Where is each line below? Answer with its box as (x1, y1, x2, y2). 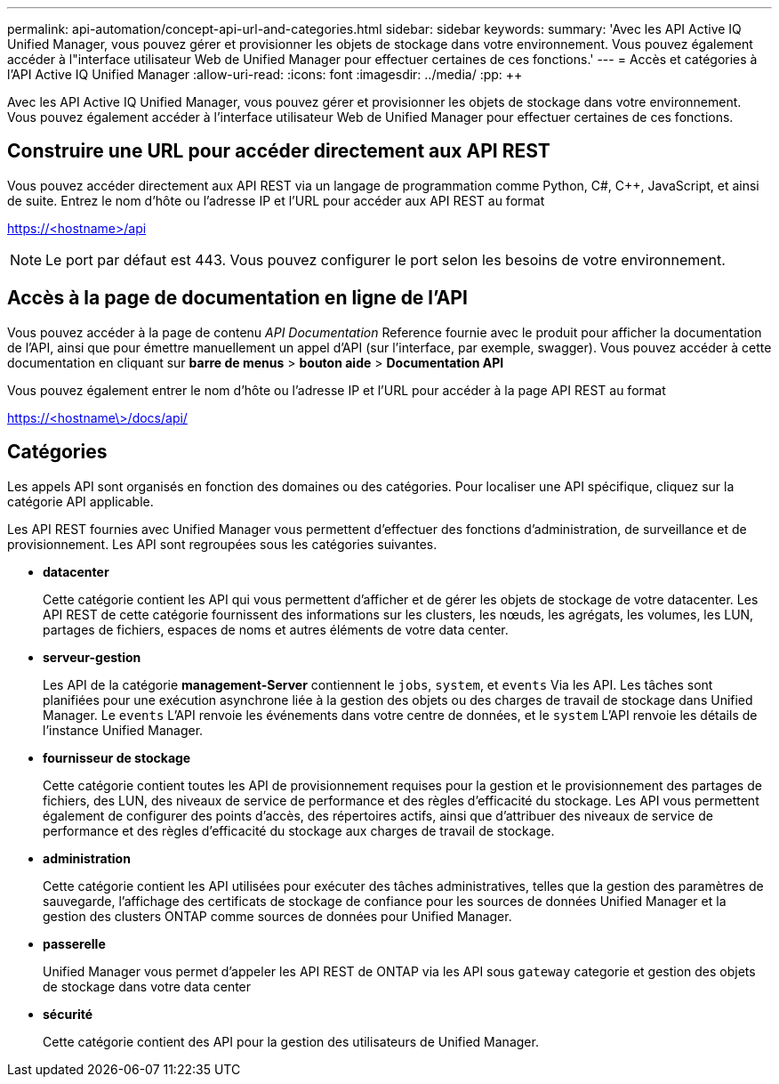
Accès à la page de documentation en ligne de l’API (7, 287, 468, 310)
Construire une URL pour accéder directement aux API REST (7, 140, 550, 163)
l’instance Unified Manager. (43, 722, 204, 738)
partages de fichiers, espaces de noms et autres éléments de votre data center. (43, 621, 509, 637)
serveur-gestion (43, 649, 141, 665)
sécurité (43, 1006, 93, 1022)
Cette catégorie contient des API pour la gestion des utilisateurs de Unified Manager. (43, 1033, 539, 1049)
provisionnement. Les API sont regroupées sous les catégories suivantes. (7, 536, 438, 552)
